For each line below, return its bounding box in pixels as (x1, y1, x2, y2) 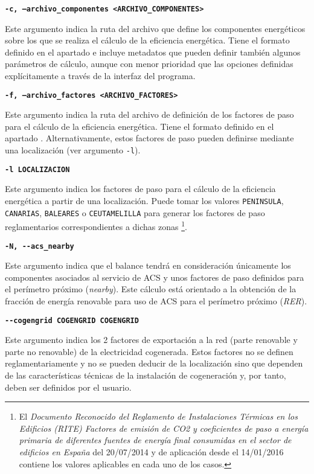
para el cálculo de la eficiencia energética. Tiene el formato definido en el (5, 120, 274, 132)
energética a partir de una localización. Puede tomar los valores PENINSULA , (5, 194, 284, 207)
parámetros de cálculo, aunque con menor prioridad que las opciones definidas (5, 57, 293, 70)
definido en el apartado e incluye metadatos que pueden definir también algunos (5, 45, 301, 58)
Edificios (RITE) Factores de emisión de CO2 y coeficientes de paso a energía (19, 421, 309, 434)
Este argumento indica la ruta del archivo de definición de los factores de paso (5, 108, 294, 121)
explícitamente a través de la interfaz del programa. (5, 69, 196, 82)
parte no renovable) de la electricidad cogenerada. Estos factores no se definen (5, 345, 293, 357)
